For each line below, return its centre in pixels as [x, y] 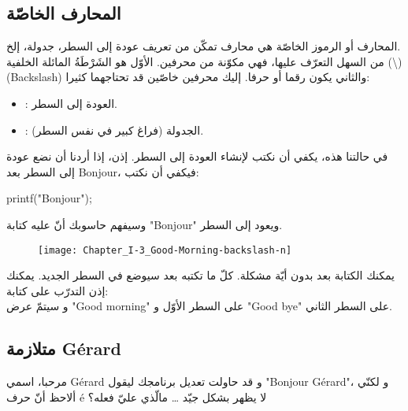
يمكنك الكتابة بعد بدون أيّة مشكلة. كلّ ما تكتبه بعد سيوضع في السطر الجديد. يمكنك [200, 275]
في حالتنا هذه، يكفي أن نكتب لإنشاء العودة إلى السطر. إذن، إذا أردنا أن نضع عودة [197, 156]
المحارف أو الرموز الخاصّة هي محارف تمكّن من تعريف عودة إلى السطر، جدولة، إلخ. [204, 46]
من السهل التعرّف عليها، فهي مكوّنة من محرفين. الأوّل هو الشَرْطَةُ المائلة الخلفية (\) [204, 61]
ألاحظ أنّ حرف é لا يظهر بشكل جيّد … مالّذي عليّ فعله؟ [137, 396]
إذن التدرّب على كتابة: [57, 290]
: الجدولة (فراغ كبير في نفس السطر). [114, 130]
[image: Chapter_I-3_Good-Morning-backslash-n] [165, 250]
